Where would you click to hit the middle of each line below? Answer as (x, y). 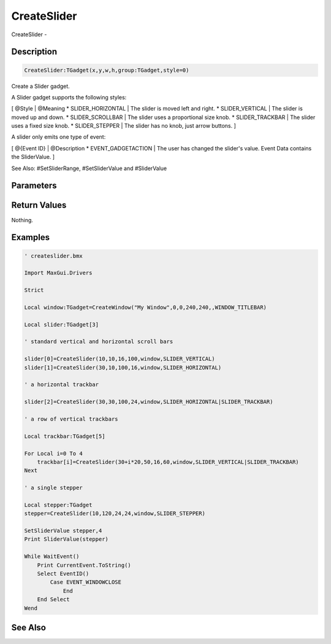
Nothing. (22, 220)
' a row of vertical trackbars (71, 419)
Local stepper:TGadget (58, 505)
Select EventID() (63, 574)
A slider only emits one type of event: (59, 137)
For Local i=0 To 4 (53, 453)
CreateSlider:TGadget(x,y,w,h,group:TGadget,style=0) (107, 70)
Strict (34, 290)
